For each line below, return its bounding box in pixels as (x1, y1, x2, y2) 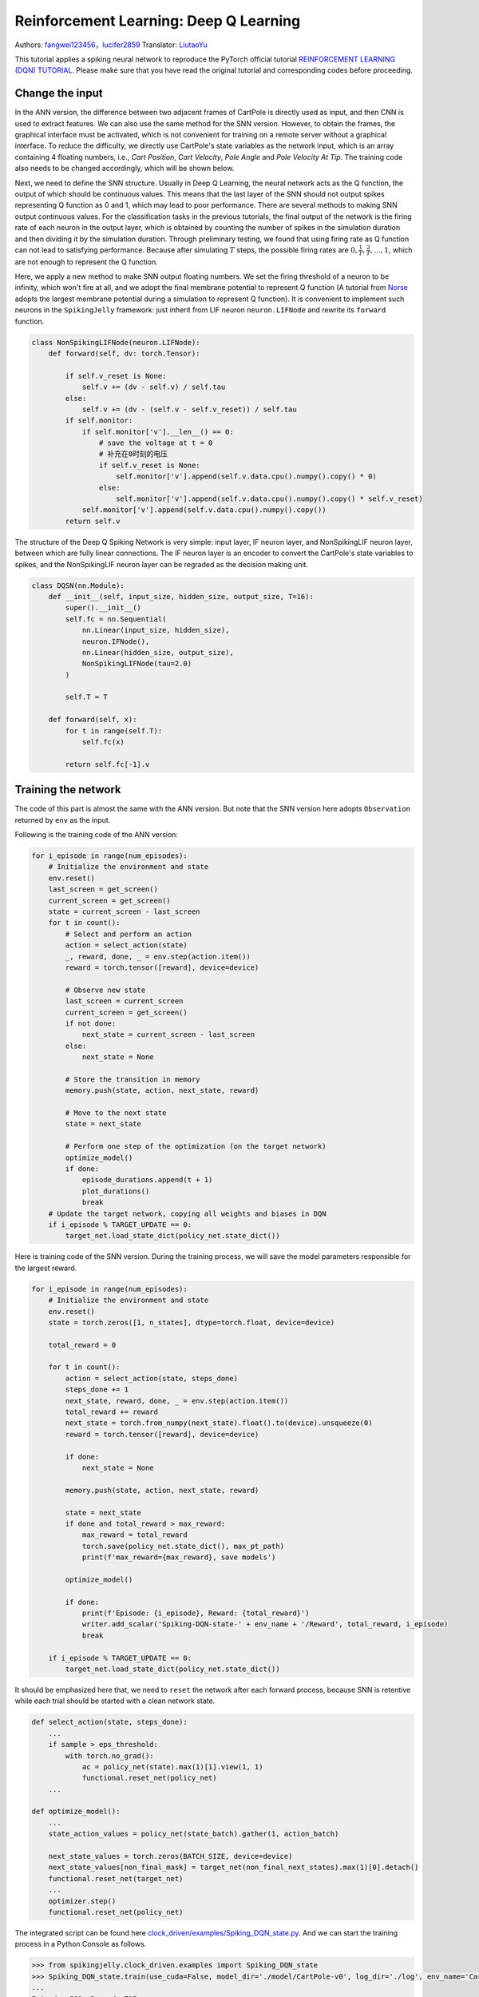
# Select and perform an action (65, 929, 192, 939)
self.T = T (65, 693, 108, 702)
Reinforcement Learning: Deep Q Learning (14, 12, 301, 30)
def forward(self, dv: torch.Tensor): (48, 348, 200, 358)
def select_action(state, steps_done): (31, 1717, 188, 1727)
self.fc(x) (81, 737, 125, 747)
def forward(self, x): (48, 715, 137, 725)
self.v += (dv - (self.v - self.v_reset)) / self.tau (81, 404, 297, 414)
